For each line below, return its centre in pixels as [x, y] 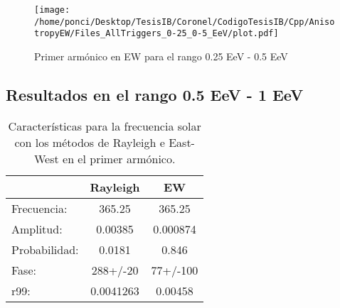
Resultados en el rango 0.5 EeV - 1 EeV [155, 94]
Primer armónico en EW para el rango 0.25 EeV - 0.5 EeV [161, 56]
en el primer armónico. [119, 158]
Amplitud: [37, 229]
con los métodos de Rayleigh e [90, 142]
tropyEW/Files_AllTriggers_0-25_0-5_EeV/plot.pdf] [156, 34]
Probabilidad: [45, 249]
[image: [52, 10]
